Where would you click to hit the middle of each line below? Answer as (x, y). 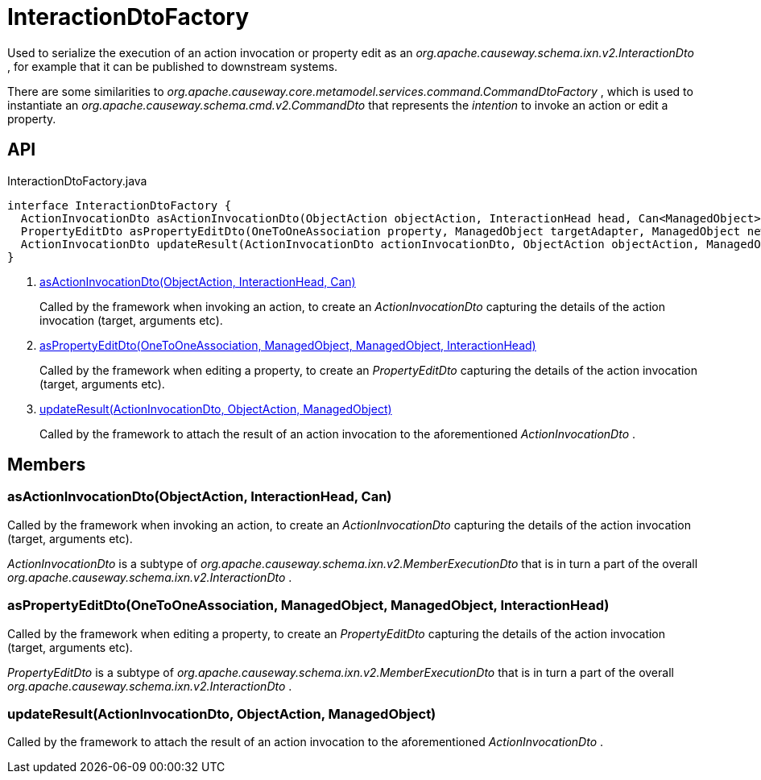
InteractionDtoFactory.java (77, 180)
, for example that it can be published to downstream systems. (173, 66)
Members (47, 465)
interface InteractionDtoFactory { (120, 205)
